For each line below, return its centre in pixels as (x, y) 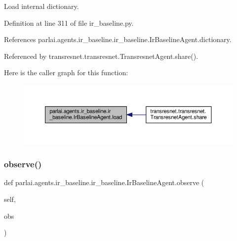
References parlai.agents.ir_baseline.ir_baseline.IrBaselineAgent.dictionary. (118, 39)
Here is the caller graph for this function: (66, 72)
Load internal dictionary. (41, 6)
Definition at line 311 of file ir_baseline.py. (69, 23)
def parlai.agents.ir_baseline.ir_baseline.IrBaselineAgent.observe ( (104, 182)
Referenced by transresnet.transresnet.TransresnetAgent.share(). (101, 56)
